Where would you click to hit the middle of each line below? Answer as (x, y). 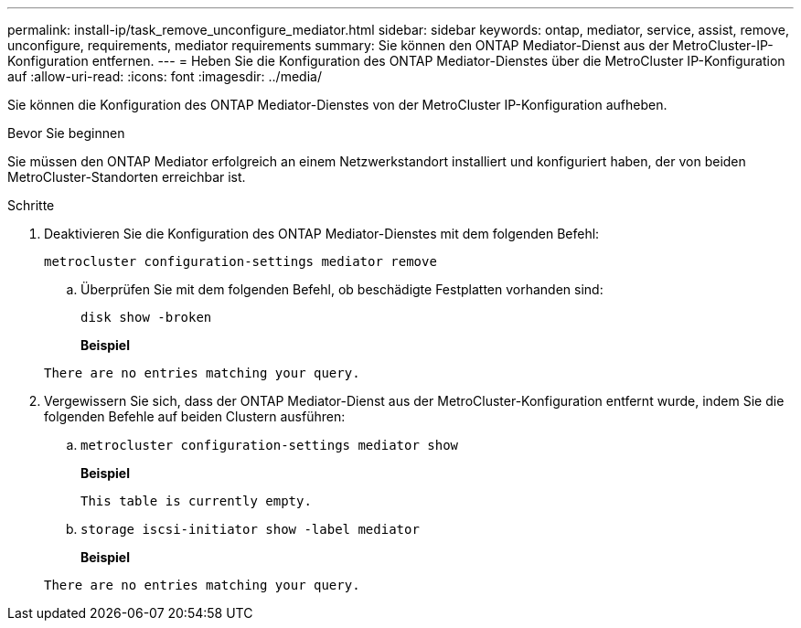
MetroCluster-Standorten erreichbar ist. (127, 177)
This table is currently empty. (196, 501)
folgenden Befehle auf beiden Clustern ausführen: (195, 416)
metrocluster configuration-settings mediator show (270, 445)
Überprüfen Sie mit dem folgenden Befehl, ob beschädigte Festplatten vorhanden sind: (342, 289)
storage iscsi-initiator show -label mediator (250, 529)
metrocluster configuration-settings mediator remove (240, 261)
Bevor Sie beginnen (66, 133)
